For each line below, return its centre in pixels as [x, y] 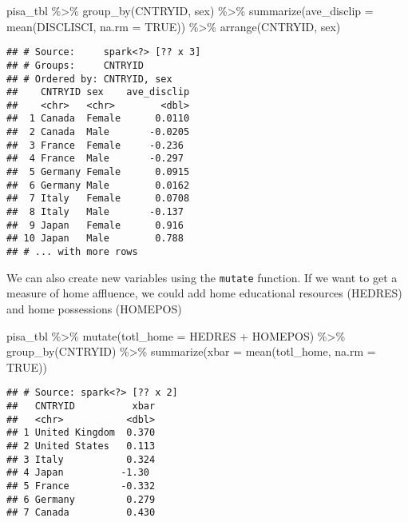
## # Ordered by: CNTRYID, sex [89, 79]
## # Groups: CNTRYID [75, 65]
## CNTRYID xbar [81, 406]
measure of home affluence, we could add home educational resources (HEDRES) [204, 293]
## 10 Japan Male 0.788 [95, 239]
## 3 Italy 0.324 [81, 459]
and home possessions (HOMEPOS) [94, 308]
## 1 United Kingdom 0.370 [81, 433]
